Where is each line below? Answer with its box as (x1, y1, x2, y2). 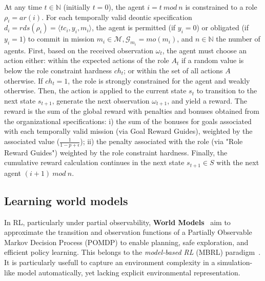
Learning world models (4, 192, 128, 208)
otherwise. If (4, 75, 43, 86)
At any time (4, 2, 42, 12)
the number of (216, 33, 260, 44)
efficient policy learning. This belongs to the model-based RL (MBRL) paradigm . (4, 247, 261, 257)
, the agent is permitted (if (92, 22, 176, 33)
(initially (63, 2, 91, 12)
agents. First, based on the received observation (4, 45, 154, 55)
